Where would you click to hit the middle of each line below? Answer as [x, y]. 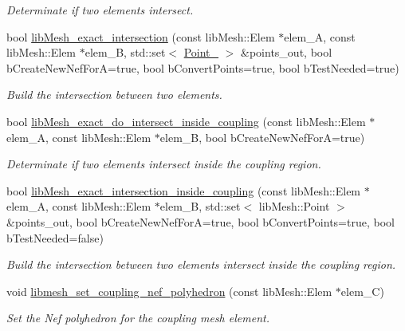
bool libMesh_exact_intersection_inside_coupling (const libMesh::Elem [184, 190]
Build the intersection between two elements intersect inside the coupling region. [201, 264]
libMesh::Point [294, 206]
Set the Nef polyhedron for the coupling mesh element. [138, 318]
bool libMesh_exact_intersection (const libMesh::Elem [141, 36]
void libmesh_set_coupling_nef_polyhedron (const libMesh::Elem [169, 291]
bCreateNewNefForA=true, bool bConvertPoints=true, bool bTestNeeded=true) [203, 67]
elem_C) [362, 291]
